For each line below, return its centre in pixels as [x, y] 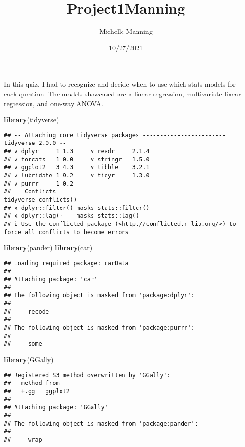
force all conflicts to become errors [66, 232]
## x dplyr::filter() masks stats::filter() [77, 208]
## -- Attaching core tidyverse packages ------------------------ [115, 135]
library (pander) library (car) [48, 247]
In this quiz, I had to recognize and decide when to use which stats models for [120, 84]
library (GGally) [29, 359]
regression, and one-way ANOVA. [54, 103]
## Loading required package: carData [66, 263]
